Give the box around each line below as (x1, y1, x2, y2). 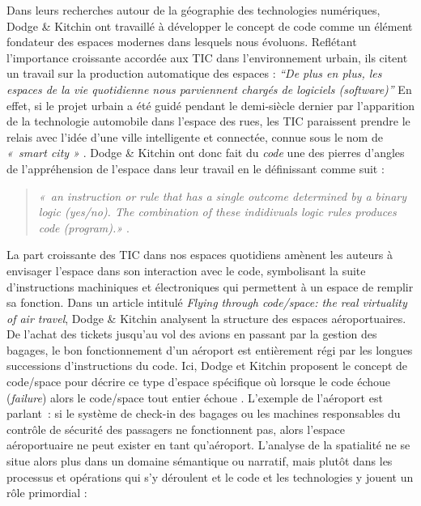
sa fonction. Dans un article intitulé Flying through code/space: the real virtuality (6, 294, 407, 311)
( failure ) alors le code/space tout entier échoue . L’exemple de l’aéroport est (6, 389, 383, 406)
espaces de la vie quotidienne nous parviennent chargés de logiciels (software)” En (6, 80, 412, 97)
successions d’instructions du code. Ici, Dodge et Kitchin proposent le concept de (6, 357, 408, 374)
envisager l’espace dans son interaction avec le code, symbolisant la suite (6, 262, 366, 279)
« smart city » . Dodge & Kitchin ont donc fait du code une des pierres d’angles (6, 144, 405, 161)
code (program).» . (38, 219, 130, 236)
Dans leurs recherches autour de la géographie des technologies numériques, (6, 2, 381, 18)
